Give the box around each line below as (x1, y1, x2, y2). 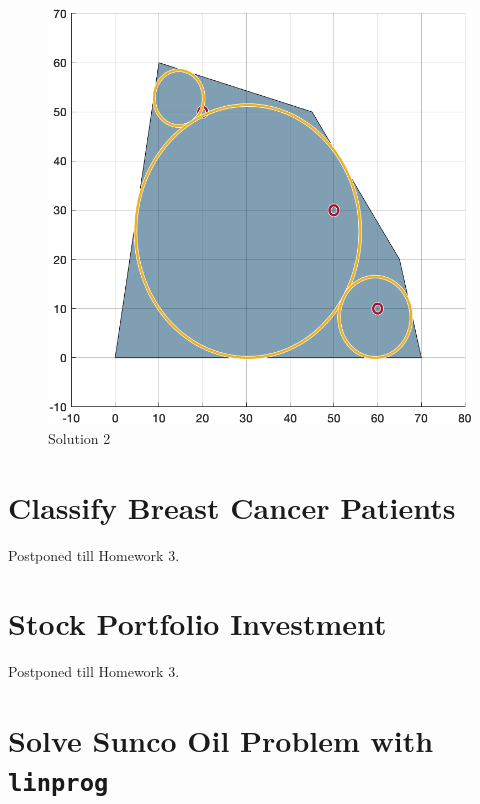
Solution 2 (48, 427, 111, 448)
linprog (8, 769, 109, 798)
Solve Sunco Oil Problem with (8, 720, 434, 761)
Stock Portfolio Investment (8, 603, 387, 644)
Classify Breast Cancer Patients (8, 486, 456, 527)
